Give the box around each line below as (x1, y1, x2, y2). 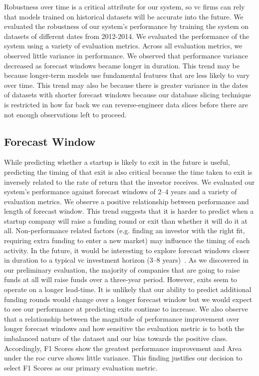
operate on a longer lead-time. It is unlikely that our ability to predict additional (4, 284, 252, 295)
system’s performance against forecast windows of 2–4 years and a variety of (4, 186, 237, 197)
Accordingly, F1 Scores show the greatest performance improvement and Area (4, 343, 242, 353)
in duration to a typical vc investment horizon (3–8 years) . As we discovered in (4, 255, 249, 265)
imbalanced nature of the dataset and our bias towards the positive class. (4, 333, 228, 344)
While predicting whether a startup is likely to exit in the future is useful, (4, 157, 230, 167)
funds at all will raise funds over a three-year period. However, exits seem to (4, 274, 237, 285)
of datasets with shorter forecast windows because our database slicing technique (4, 89, 251, 100)
